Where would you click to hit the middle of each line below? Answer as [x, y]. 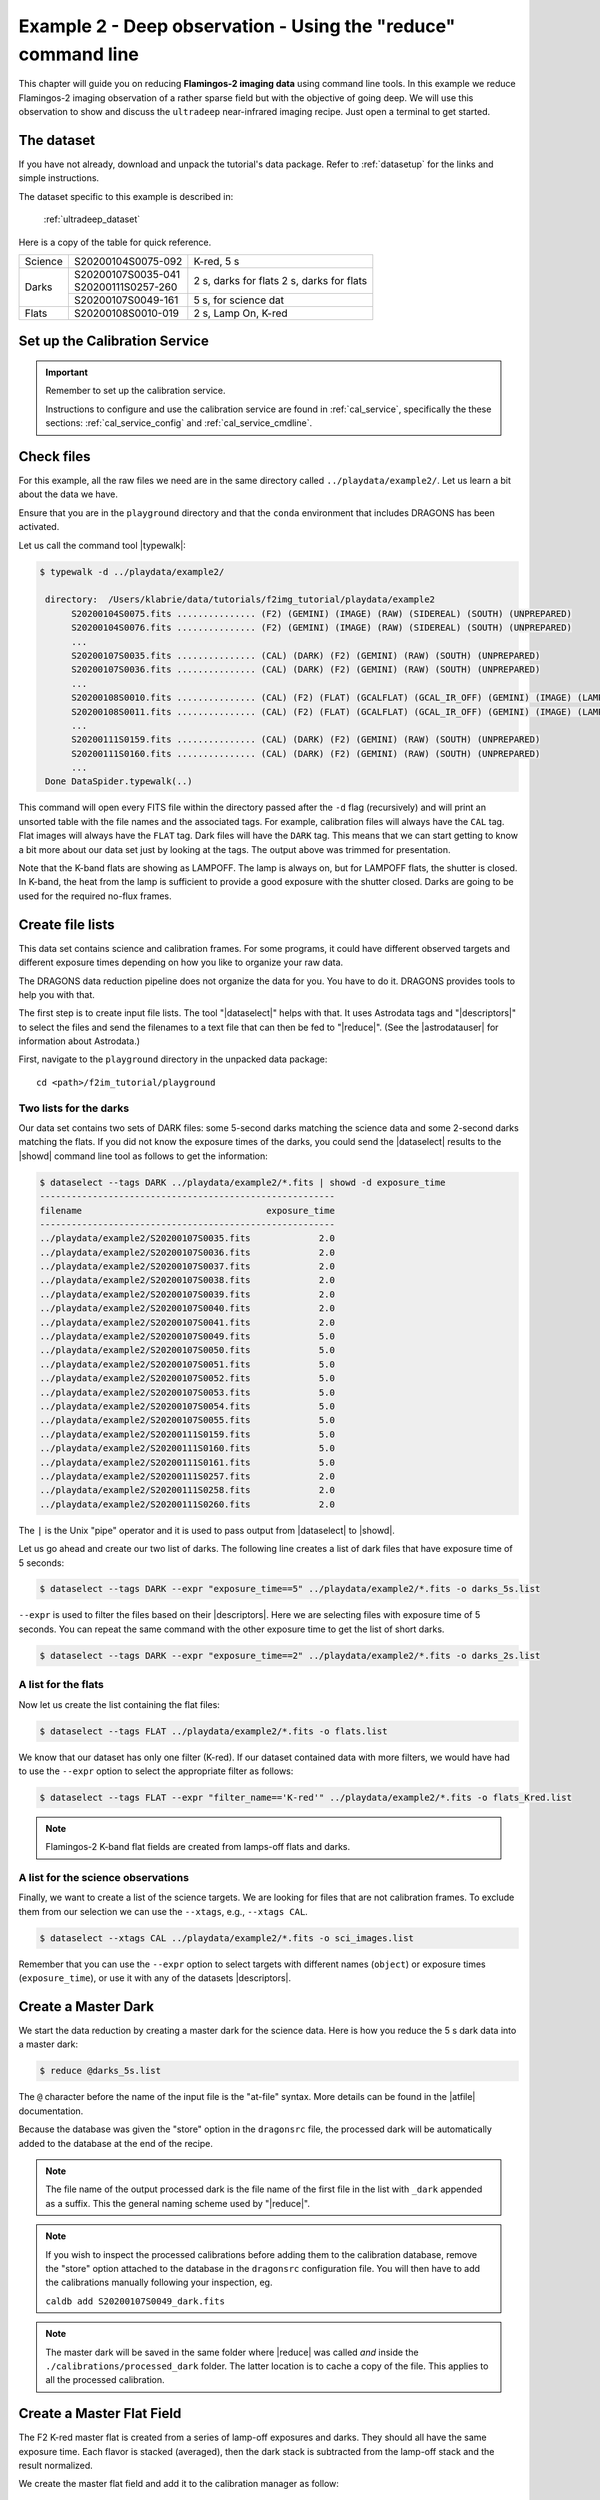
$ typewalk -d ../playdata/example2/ [132, 571]
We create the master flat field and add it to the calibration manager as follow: [179, 2484]
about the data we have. [68, 494]
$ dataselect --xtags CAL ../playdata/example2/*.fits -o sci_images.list [227, 1938]
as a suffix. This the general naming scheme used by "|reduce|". [177, 2203]
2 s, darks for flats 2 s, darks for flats [280, 280]
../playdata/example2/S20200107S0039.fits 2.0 [187, 1294]
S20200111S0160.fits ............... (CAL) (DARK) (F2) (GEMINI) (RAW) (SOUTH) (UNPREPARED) [306, 753]
